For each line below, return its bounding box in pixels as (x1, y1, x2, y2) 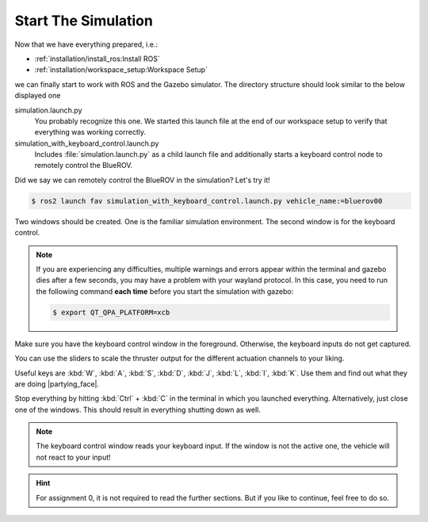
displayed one (14, 91, 61, 101)
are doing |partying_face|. (14, 379, 99, 388)
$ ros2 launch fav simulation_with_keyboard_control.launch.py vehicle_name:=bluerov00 (31, 196, 383, 205)
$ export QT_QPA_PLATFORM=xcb (52, 307, 170, 317)
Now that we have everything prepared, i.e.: (14, 40, 159, 49)
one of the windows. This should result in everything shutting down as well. (14, 405, 262, 414)
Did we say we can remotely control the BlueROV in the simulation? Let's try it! (14, 175, 271, 185)
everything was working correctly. (34, 128, 147, 137)
